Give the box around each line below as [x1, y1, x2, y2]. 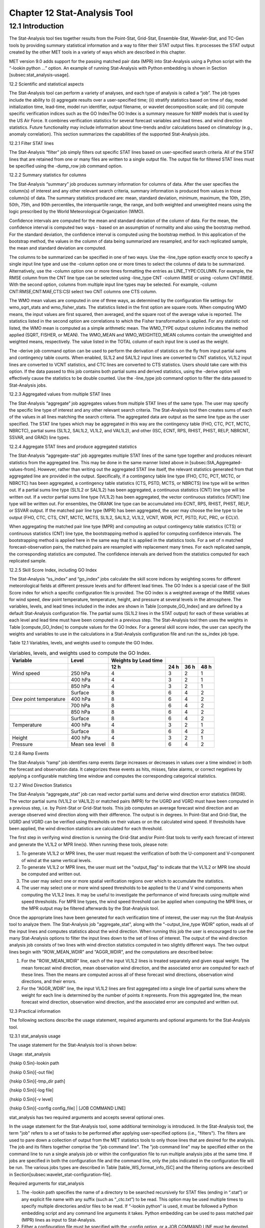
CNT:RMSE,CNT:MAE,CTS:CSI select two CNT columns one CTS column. [9, 288, 157, 294]
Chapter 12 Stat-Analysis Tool [9, 7, 133, 18]
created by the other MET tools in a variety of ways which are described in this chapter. [9, 49, 186, 55]
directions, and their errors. [21, 978, 77, 984]
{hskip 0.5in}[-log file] [9, 1087, 54, 1093]
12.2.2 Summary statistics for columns [9, 172, 87, 178]
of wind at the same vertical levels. [21, 857, 92, 863]
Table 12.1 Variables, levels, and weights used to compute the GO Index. [9, 640, 154, 646]
